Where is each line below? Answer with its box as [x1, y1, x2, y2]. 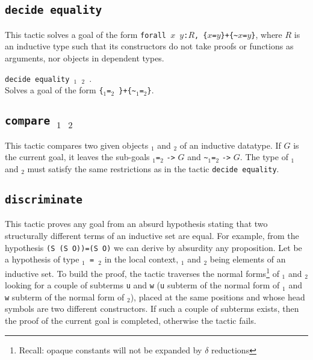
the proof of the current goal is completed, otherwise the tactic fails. [5, 314, 256, 327]
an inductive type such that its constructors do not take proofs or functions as [5, 40, 294, 52]
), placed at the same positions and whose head [130, 290, 305, 303]
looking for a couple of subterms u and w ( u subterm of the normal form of [5, 279, 280, 291]
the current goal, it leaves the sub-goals [5, 151, 150, 163]
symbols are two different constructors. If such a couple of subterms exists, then [5, 302, 299, 315]
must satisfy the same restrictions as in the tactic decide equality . [27, 162, 279, 175]
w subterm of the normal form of [5, 290, 125, 303]
